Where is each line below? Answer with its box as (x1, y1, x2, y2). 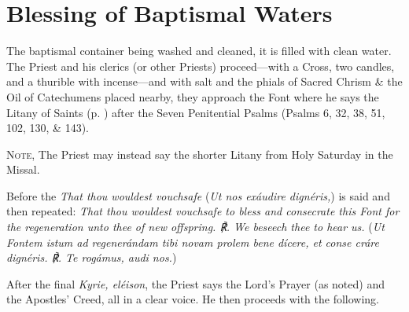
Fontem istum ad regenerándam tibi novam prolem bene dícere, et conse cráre (6, 233, 379, 250)
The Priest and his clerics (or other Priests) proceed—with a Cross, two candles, (6, 57, 395, 74)
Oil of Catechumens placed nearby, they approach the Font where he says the (6, 88, 379, 105)
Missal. (6, 161, 40, 178)
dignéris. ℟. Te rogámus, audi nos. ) (6, 249, 177, 266)
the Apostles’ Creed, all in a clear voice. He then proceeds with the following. (6, 291, 379, 307)
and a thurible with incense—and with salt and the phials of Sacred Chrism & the (6, 73, 403, 90)
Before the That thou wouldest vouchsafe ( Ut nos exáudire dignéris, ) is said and (6, 187, 390, 204)
